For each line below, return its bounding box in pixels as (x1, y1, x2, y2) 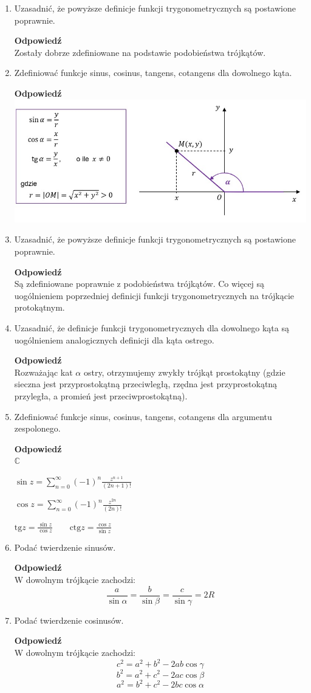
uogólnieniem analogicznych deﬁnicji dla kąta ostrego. (14, 333, 214, 346)
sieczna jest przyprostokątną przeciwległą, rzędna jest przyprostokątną (14, 378, 278, 390)
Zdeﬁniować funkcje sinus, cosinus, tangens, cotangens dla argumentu (14, 410, 272, 422)
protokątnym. (14, 301, 65, 314)
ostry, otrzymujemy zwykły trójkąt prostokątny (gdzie (83, 365, 285, 378)
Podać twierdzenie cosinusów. (14, 613, 124, 626)
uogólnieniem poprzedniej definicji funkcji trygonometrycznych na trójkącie (14, 289, 295, 302)
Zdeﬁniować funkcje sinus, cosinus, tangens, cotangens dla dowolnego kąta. (14, 66, 292, 79)
